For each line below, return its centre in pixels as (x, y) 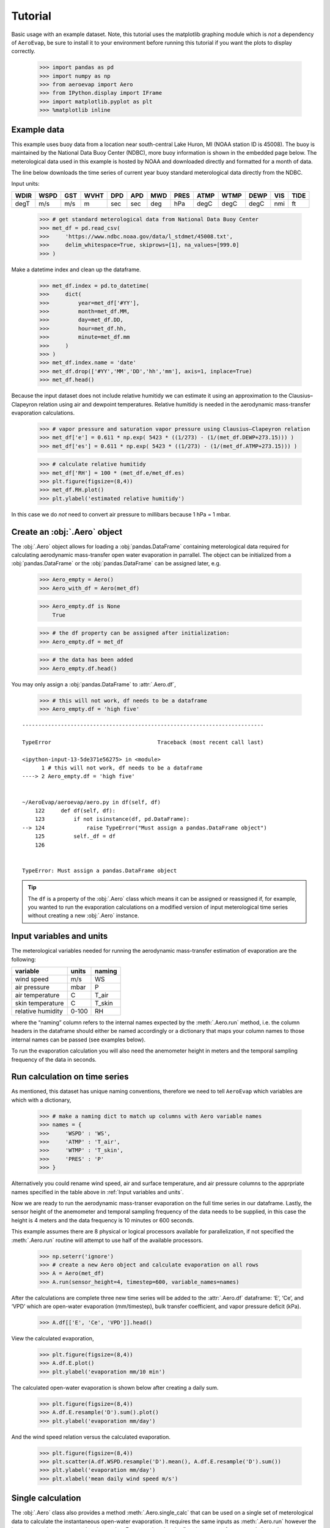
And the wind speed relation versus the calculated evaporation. (91, 1437)
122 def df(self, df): (75, 811)
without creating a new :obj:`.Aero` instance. (83, 916)
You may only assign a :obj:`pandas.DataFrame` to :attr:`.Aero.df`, (94, 684)
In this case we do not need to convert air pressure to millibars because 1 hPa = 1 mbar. (121, 514)
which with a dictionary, (41, 1100)
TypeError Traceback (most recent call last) (143, 742)
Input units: (25, 184)
